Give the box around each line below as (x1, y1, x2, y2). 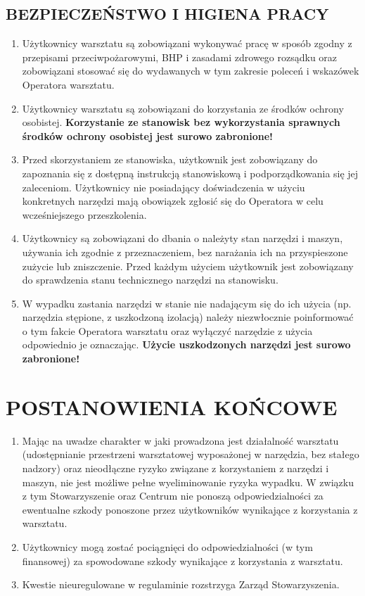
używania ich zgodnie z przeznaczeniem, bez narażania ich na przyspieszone (22, 244, 348, 259)
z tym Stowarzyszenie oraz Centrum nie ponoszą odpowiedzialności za (22, 488, 324, 503)
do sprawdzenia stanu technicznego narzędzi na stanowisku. (22, 272, 278, 287)
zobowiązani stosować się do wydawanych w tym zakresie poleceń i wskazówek (22, 63, 359, 78)
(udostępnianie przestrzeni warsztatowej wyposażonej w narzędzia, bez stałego (22, 447, 359, 462)
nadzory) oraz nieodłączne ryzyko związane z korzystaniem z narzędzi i (22, 460, 329, 475)
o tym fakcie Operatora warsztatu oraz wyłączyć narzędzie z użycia (22, 323, 313, 338)
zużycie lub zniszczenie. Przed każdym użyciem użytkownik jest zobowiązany (22, 258, 354, 273)
